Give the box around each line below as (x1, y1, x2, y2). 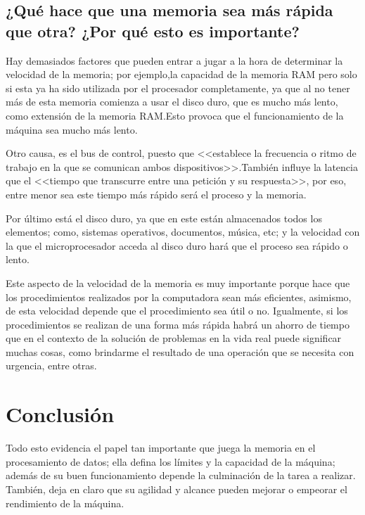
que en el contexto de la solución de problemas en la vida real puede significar (6, 331, 342, 345)
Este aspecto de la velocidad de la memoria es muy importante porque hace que (6, 275, 350, 290)
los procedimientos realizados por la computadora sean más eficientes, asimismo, (6, 289, 352, 304)
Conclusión (6, 400, 115, 428)
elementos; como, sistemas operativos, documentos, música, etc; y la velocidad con (6, 224, 360, 239)
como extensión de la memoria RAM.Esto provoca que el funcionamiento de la (6, 108, 344, 122)
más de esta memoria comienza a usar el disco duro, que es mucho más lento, (6, 94, 338, 109)
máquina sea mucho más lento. (6, 122, 138, 136)
